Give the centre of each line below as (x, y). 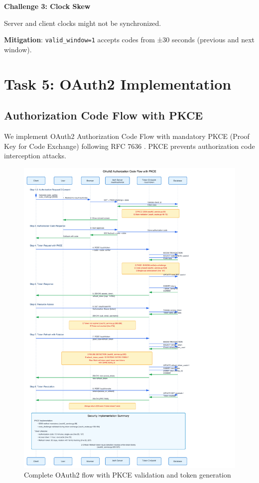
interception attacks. (35, 156)
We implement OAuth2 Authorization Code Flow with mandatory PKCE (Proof (127, 136)
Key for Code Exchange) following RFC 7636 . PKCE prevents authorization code (129, 146)
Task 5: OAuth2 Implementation (118, 83)
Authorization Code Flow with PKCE (104, 115)
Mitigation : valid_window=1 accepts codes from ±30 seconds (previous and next (129, 40)
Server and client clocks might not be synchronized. (83, 23)
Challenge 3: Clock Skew (47, 6)
